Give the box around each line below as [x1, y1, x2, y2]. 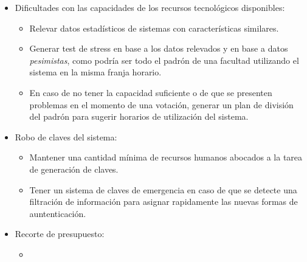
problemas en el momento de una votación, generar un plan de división [29, 98, 294, 111]
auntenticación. [29, 207, 86, 219]
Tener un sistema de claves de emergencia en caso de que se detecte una [29, 183, 297, 196]
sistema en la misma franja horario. [29, 66, 162, 78]
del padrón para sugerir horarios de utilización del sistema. [29, 110, 249, 123]
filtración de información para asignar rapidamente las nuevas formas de [29, 195, 298, 208]
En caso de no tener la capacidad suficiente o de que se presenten [29, 86, 272, 98]
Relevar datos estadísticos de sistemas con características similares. [29, 21, 279, 34]
